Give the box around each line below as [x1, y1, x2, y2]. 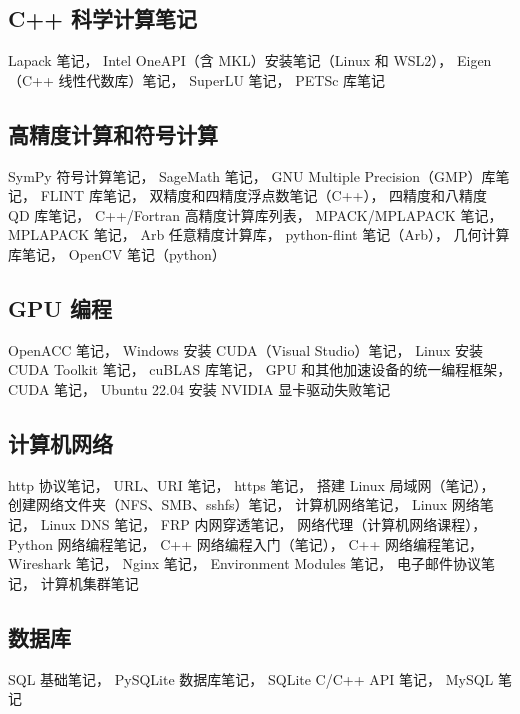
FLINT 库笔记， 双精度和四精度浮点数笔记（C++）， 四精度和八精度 [40, 185, 488, 206]
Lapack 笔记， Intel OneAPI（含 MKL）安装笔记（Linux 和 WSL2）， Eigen [8, 50, 492, 71]
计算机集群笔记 [40, 572, 139, 593]
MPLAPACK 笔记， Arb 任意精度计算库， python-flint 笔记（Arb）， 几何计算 [8, 224, 510, 245]
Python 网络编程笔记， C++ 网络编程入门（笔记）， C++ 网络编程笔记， [8, 533, 484, 554]
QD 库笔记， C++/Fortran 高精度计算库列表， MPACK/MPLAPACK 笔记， [8, 204, 503, 225]
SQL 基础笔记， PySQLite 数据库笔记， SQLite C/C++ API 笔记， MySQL [8, 668, 494, 689]
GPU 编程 [8, 292, 113, 323]
